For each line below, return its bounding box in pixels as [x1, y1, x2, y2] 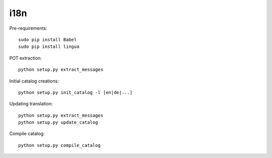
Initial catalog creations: [9, 78, 59, 84]
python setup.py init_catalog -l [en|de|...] [18, 90, 133, 95]
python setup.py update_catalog [18, 120, 98, 125]
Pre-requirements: [9, 25, 47, 31]
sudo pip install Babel [18, 37, 77, 42]
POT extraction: [9, 55, 42, 61]
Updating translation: [9, 101, 53, 107]
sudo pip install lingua [18, 44, 80, 50]
